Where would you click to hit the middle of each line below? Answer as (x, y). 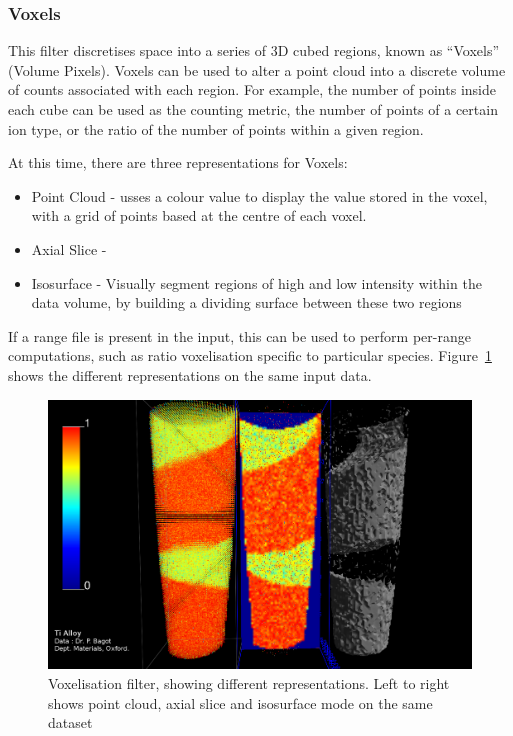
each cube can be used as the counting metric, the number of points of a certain (253, 109)
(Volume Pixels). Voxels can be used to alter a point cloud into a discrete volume (257, 69)
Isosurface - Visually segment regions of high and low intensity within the (256, 282)
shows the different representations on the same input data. (190, 374)
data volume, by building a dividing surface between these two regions (246, 302)
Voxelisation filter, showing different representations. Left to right (249, 682)
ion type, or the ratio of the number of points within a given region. (216, 128)
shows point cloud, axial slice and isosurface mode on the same (240, 702)
